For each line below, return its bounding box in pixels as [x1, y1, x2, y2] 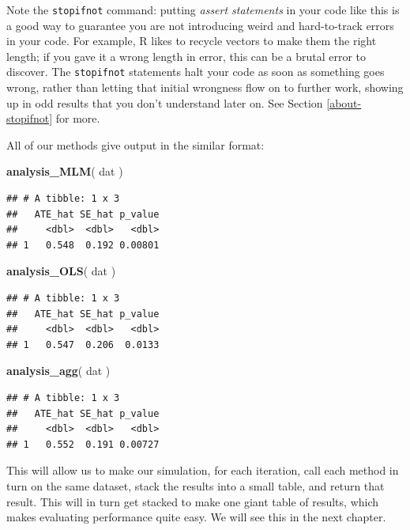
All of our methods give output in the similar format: [6, 136, 265, 153]
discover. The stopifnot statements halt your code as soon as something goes [6, 63, 385, 80]
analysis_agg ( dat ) [6, 362, 111, 379]
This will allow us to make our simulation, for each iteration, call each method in [6, 462, 399, 479]
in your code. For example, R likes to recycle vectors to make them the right [6, 32, 377, 49]
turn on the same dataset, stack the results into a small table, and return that [6, 477, 385, 494]
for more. [55, 110, 100, 127]
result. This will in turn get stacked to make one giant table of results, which [6, 493, 379, 509]
